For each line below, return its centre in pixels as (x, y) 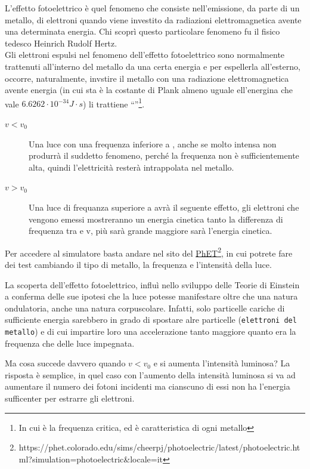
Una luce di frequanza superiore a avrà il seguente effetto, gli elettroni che (164, 207)
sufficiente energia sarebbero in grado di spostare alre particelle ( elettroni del (151, 320)
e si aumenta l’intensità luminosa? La (222, 363)
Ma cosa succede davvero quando (65, 363)
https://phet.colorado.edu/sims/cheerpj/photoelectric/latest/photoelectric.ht (159, 447)
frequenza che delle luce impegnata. (70, 343)
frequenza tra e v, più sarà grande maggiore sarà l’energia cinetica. (151, 231)
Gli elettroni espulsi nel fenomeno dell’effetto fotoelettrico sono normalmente (145, 55)
